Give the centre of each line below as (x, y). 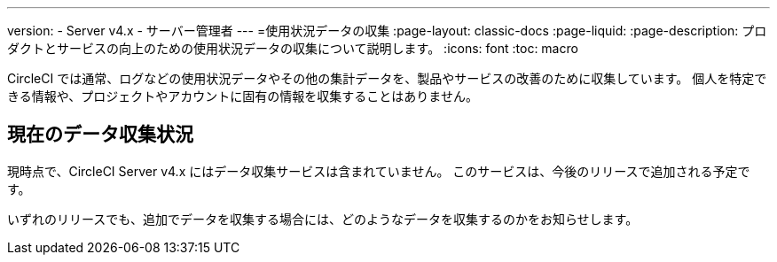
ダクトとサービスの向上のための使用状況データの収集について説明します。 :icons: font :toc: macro (293, 48)
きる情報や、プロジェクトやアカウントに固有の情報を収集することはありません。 (243, 96)
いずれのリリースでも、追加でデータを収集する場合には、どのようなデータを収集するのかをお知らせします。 (323, 219)
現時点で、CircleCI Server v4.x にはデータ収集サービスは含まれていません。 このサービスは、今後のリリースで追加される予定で (379, 171)
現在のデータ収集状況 (100, 135)
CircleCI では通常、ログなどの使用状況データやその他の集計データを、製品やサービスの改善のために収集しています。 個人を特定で (387, 78)
